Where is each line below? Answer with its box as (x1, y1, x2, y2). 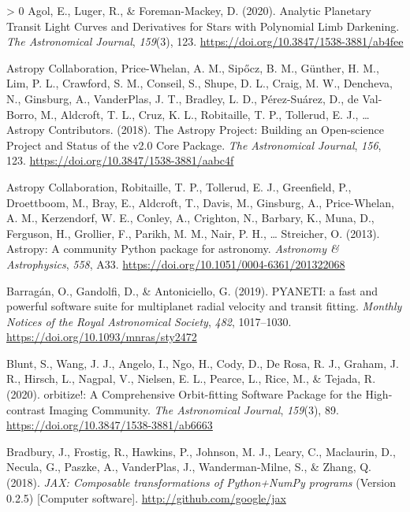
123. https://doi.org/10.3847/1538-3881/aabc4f (6, 152, 234, 169)
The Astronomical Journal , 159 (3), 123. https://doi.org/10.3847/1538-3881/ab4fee (6, 33, 404, 50)
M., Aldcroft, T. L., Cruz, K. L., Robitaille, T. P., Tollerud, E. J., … (40, 106, 370, 122)
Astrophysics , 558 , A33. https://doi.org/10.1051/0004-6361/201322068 (6, 255, 345, 272)
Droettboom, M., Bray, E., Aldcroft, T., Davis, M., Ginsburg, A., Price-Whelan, (6, 194, 394, 210)
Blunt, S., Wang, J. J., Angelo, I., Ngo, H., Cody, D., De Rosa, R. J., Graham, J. (6, 354, 399, 371)
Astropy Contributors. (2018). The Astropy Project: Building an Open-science (6, 121, 384, 138)
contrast (6, 401, 46, 417)
